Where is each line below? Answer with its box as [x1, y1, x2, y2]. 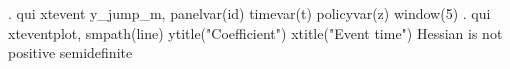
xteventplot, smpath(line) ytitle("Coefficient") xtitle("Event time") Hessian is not [8, 22, 503, 43]
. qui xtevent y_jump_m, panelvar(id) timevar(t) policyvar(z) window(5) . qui [8, 3, 491, 23]
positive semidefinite [8, 42, 133, 63]
